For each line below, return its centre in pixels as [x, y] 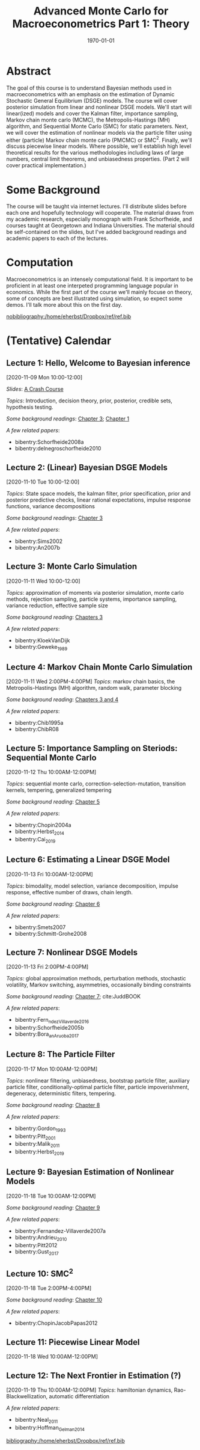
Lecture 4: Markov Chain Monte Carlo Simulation [99, 667]
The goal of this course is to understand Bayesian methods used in [89, 88]
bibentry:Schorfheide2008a [49, 442]
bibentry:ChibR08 [37, 730]
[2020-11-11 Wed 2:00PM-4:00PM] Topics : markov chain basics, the [91, 681]
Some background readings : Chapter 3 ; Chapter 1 [68, 419]
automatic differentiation [79, 1396]
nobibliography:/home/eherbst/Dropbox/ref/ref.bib [69, 316]
